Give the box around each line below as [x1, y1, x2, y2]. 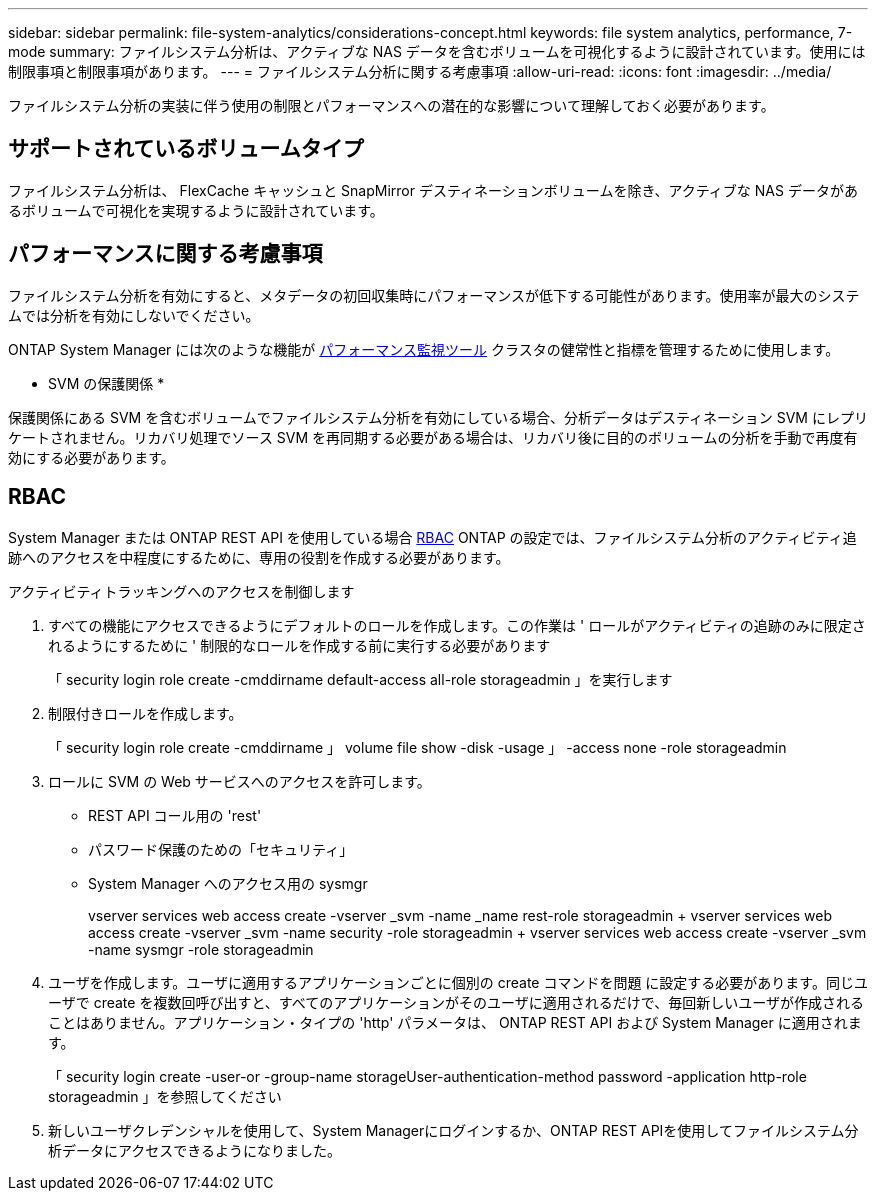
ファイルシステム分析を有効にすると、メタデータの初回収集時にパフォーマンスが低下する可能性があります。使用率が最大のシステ [8, 286, 860, 304]
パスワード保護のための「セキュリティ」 [88, 840, 354, 858]
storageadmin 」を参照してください [48, 1087, 282, 1105]
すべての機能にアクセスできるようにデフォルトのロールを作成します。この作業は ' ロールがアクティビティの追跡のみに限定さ [48, 616, 866, 634]
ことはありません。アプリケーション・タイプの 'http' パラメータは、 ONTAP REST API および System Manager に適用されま [48, 1013, 862, 1031]
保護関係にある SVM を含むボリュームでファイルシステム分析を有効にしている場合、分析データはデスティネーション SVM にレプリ [8, 408, 868, 426]
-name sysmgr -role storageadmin [88, 940, 314, 958]
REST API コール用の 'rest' [88, 806, 262, 824]
